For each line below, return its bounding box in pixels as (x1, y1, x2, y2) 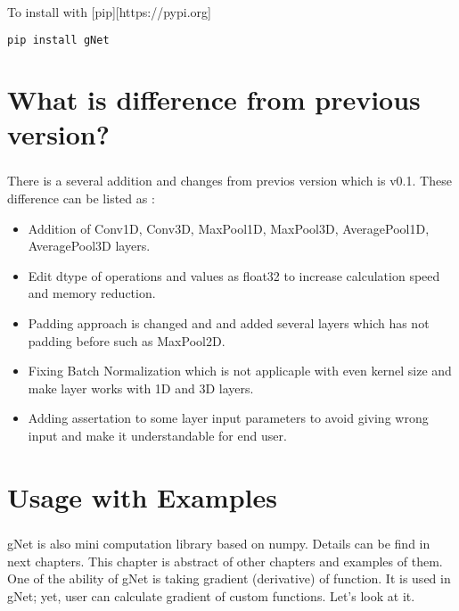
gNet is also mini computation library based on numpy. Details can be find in (7, 534, 430, 553)
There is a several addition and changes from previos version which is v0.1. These (7, 171, 452, 190)
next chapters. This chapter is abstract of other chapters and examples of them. (7, 551, 443, 570)
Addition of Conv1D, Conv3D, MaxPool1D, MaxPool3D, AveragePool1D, (28, 219, 430, 237)
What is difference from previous (7, 80, 421, 117)
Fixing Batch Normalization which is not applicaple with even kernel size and (28, 361, 452, 380)
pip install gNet (7, 33, 110, 46)
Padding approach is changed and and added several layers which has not (28, 313, 430, 332)
